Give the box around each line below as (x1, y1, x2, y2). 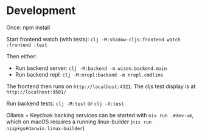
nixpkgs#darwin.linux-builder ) (6, 124, 85, 131)
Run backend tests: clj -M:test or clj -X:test (6, 100, 125, 107)
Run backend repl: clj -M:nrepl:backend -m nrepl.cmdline (15, 71, 164, 78)
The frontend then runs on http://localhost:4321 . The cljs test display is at (6, 83, 196, 90)
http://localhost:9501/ (6, 89, 67, 95)
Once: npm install (6, 24, 50, 31)
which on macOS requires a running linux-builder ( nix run (6, 118, 152, 125)
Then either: (6, 52, 37, 60)
